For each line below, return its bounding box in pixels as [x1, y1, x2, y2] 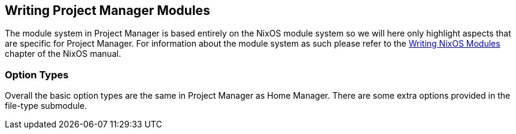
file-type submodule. [5, 100, 87, 111]
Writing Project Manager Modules [5, 3, 210, 18]
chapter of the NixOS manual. [5, 48, 122, 59]
